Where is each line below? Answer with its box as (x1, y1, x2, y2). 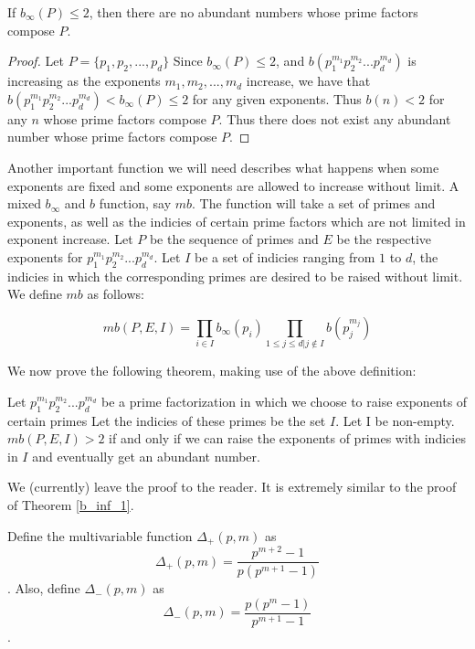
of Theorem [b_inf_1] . (7, 495, 134, 515)
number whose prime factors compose (7, 127, 217, 146)
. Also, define (7, 579, 80, 598)
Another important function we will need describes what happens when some (7, 157, 439, 176)
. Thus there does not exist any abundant (218, 109, 451, 128)
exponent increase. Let (7, 229, 133, 249)
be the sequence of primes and (149, 229, 319, 249)
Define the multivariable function (7, 526, 193, 545)
